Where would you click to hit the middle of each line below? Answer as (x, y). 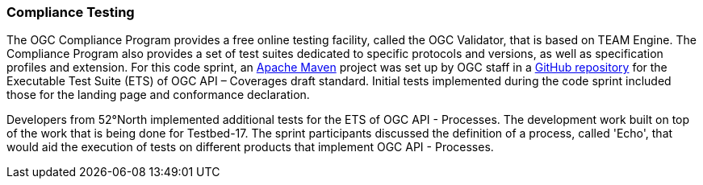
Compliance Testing (71, 12)
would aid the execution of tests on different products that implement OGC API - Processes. (250, 147)
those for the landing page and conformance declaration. (158, 95)
